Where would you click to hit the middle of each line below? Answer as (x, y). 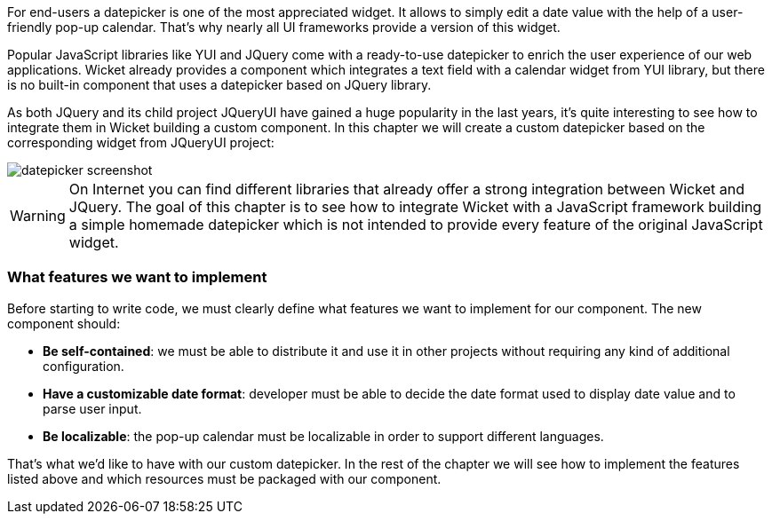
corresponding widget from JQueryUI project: (141, 142)
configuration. (84, 366)
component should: (64, 323)
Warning (38, 216)
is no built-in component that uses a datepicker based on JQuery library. (219, 85)
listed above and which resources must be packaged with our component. (224, 478)
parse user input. (92, 408)
